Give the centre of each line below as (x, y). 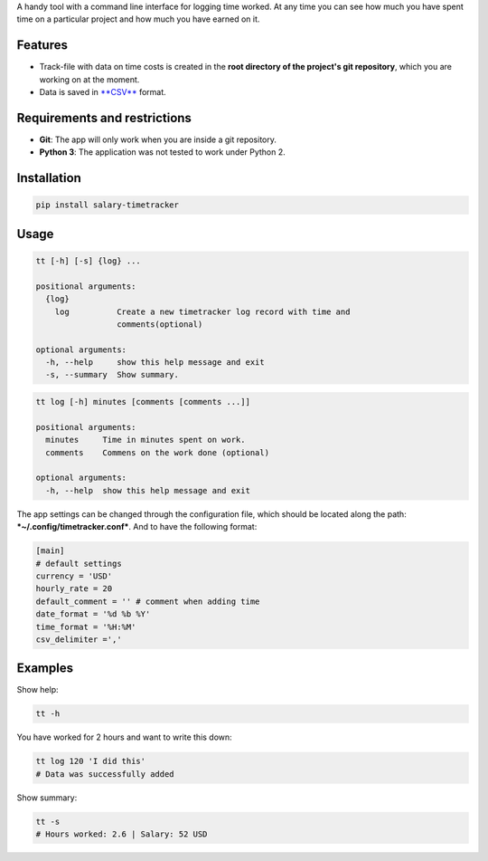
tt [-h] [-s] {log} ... (89, 261)
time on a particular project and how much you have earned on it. (138, 19)
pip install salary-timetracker (108, 205)
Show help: (38, 690)
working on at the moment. (89, 79)
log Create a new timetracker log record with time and (202, 311)
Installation (49, 178)
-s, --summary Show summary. (113, 375)
